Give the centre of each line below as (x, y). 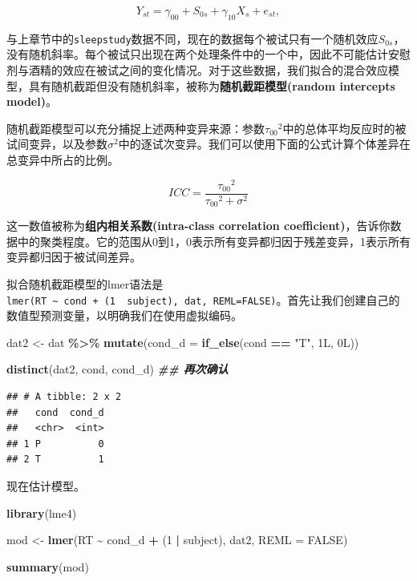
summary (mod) (48, 566)
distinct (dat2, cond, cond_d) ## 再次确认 (117, 369)
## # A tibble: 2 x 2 (64, 397)
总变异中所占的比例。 (63, 160)
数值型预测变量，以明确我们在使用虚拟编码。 (124, 315)
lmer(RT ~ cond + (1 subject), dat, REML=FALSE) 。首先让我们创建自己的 (203, 299)
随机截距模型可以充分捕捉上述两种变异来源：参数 (136, 128)
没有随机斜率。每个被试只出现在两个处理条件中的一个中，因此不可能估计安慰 (208, 54)
